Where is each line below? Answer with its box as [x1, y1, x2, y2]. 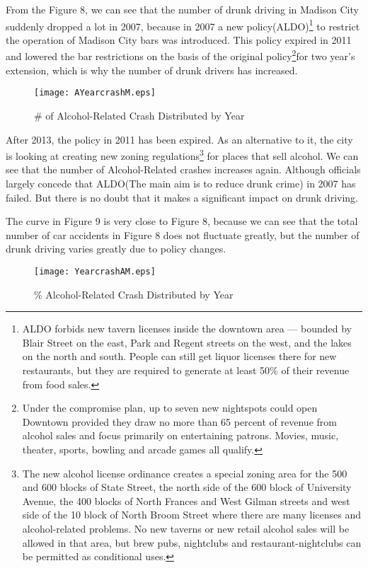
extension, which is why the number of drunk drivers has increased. [6, 62, 298, 77]
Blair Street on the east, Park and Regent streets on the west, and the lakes [22, 335, 352, 349]
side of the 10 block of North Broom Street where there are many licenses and [22, 507, 361, 522]
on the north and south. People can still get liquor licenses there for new [22, 349, 337, 364]
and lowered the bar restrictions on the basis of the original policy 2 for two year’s [6, 47, 355, 64]
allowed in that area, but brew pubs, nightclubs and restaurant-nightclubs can [22, 535, 362, 550]
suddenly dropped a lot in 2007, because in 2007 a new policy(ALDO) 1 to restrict [6, 16, 360, 33]
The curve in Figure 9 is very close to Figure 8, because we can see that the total [6, 214, 358, 228]
